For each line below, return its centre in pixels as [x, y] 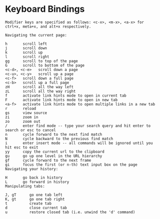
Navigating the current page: [36, 35]
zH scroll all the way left [39, 87]
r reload [21, 109]
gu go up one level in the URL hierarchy [54, 156]
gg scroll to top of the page [42, 61]
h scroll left [26, 44]
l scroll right [27, 57]
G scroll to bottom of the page [45, 65]
